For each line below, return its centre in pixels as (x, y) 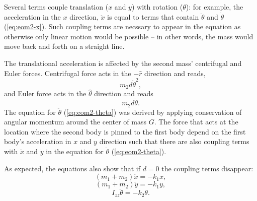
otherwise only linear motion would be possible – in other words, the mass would (129, 36)
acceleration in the (32, 16)
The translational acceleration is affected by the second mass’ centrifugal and (123, 63)
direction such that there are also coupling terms (174, 141)
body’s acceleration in (38, 141)
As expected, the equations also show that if (72, 168)
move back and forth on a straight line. (64, 46)
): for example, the (215, 7)
